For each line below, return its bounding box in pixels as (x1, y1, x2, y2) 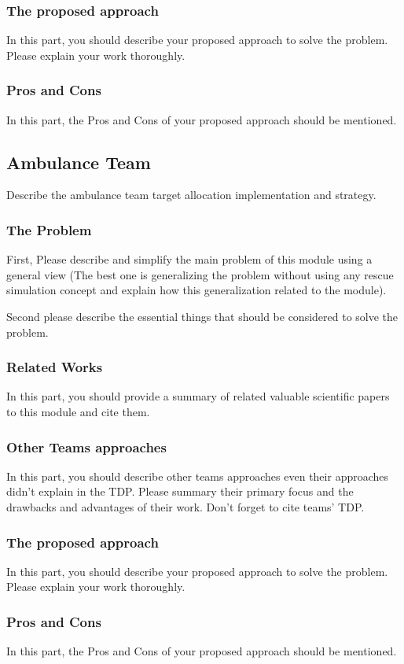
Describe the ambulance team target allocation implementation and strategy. (6, 186, 376, 203)
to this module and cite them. (6, 404, 150, 420)
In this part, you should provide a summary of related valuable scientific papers (6, 388, 390, 404)
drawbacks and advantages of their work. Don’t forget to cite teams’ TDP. (6, 499, 365, 515)
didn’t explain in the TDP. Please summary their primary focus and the (6, 483, 354, 500)
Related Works (6, 357, 103, 377)
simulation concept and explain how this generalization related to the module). (6, 282, 387, 298)
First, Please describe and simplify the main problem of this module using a (6, 251, 373, 267)
